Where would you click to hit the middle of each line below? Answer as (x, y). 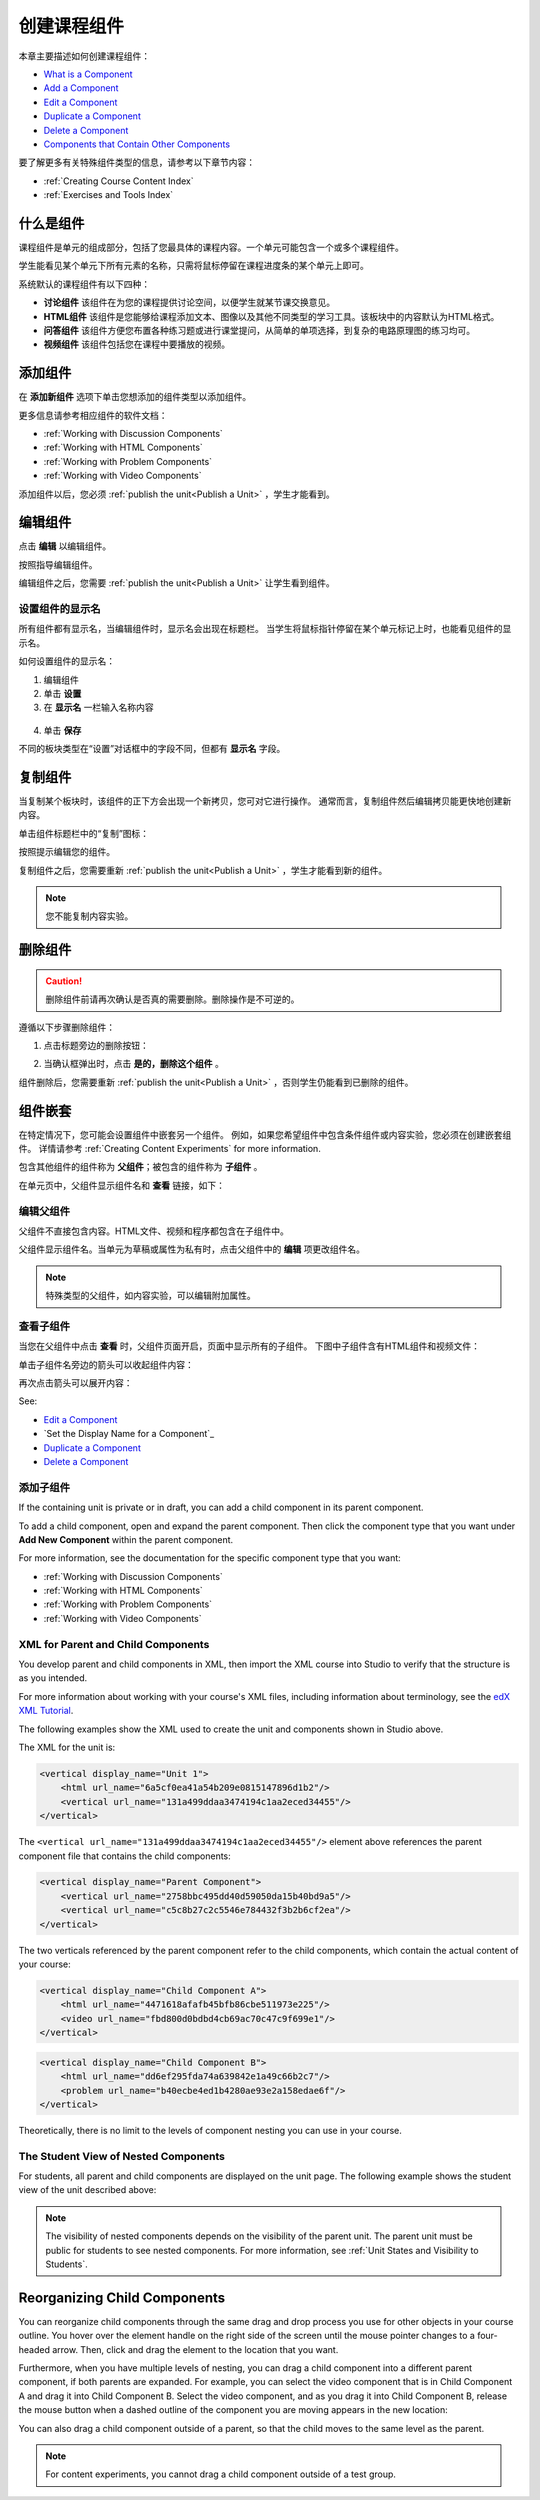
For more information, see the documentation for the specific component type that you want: (210, 1558)
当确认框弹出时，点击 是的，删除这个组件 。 (133, 1064)
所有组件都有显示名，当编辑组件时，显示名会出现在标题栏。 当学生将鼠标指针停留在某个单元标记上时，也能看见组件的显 (265, 629)
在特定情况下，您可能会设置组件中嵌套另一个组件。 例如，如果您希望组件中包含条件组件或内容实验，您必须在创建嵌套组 (265, 1134)
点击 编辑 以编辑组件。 (65, 546)
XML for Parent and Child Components (114, 1644)
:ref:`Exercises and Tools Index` (108, 195)
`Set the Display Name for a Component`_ (129, 1434)
